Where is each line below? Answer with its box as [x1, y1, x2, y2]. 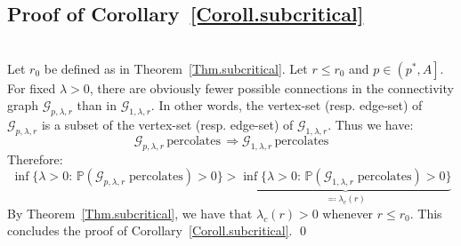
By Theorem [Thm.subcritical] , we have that [7, 203, 253, 222]
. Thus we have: [328, 115, 414, 134]
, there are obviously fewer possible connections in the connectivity [89, 78, 454, 97]
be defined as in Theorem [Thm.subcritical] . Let [44, 59, 308, 77]
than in [77, 96, 117, 115]
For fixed [7, 78, 56, 97]
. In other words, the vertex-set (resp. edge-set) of [150, 96, 423, 115]
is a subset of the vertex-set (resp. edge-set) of [41, 115, 294, 134]
